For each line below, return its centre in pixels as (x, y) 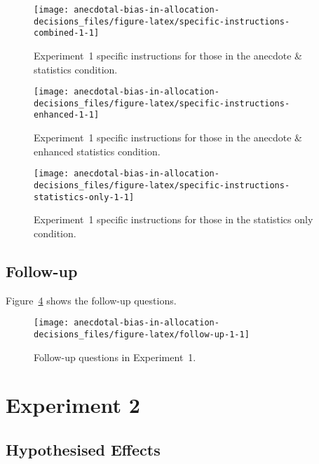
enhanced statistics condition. (97, 151)
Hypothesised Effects (83, 449)
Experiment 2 (73, 405)
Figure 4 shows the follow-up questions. (91, 300)
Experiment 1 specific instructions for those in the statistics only (174, 219)
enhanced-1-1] (67, 115)
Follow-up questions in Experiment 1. (115, 357)
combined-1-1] (67, 33)
